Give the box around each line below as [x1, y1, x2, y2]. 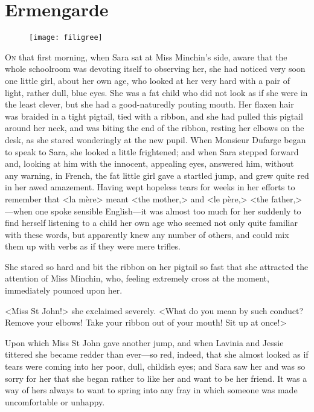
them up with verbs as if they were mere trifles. [5, 240, 181, 253]
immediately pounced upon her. [5, 284, 123, 297]
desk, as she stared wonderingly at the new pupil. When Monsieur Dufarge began [5, 133, 306, 146]
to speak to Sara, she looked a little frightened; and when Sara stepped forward [5, 145, 299, 158]
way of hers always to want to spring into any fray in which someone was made [5, 384, 298, 396]
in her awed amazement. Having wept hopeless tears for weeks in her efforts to [5, 181, 295, 193]
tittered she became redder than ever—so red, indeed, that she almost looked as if [5, 348, 309, 361]
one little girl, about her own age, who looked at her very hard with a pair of [5, 74, 290, 86]
